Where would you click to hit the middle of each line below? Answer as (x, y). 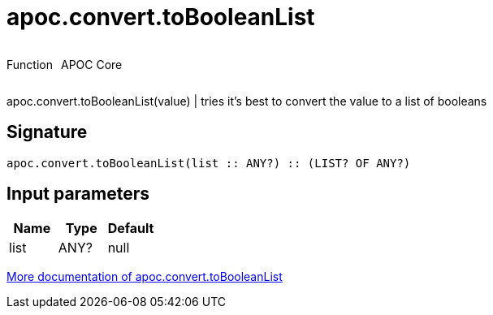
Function (30, 64)
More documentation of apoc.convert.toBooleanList (145, 277)
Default (131, 229)
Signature (47, 132)
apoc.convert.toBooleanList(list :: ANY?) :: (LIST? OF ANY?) (209, 163)
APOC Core (91, 64)
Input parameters (78, 194)
